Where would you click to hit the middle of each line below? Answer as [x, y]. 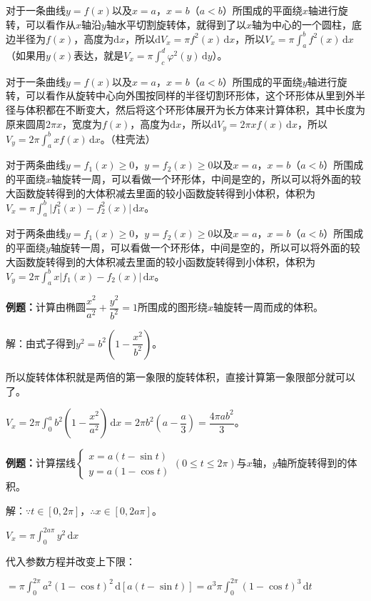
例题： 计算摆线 [41, 463]
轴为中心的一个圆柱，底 [306, 24]
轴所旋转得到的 [312, 463]
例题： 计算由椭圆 [46, 307]
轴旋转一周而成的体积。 [269, 307]
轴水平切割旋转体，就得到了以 [176, 24]
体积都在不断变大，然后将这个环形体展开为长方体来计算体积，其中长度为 [195, 109]
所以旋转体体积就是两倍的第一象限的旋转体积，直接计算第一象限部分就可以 [181, 376]
